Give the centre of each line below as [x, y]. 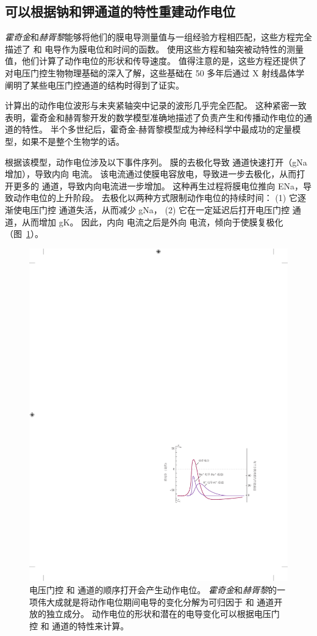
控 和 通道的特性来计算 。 [79, 625]
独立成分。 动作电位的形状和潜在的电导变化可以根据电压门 [163, 614]
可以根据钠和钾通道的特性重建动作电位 [120, 11]
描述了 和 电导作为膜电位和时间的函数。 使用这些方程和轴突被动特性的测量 [154, 49]
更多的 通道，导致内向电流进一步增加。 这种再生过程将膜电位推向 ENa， [158, 185]
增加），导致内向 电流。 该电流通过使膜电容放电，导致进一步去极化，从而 [151, 174]
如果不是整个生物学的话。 [73, 141]
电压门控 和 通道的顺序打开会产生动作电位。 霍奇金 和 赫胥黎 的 [153, 590]
